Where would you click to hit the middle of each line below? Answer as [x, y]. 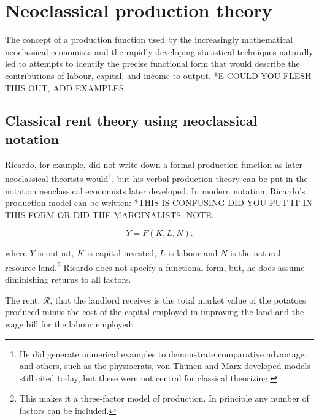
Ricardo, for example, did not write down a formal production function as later [154, 164]
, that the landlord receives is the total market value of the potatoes [178, 300]
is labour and [193, 253]
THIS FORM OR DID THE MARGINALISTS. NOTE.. [111, 214]
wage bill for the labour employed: [69, 323]
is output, [56, 253]
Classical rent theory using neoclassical [131, 120]
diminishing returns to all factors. [68, 279]
